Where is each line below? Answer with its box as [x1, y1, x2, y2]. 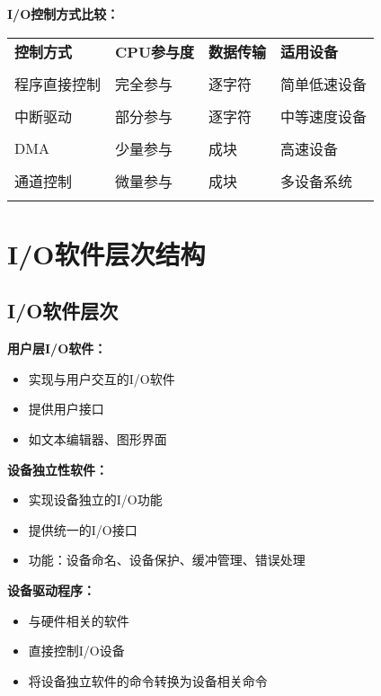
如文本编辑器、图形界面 [28, 429, 167, 448]
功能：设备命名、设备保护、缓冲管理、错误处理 [28, 550, 306, 569]
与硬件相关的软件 [28, 611, 129, 629]
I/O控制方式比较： [7, 4, 120, 22]
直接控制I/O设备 [28, 641, 125, 660]
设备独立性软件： [7, 460, 108, 478]
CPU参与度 [115, 40, 195, 62]
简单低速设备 [280, 73, 368, 94]
